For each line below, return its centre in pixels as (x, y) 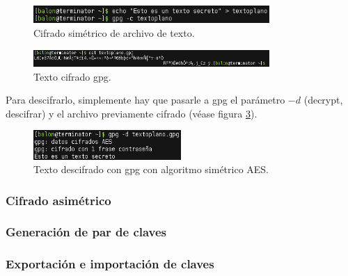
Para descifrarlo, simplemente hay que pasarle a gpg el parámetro (145, 100)
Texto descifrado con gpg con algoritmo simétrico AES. (151, 169)
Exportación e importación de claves (110, 264)
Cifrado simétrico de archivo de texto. (114, 32)
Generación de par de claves (86, 232)
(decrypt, (323, 100)
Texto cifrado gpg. (72, 76)
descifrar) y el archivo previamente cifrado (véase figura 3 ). (132, 113)
